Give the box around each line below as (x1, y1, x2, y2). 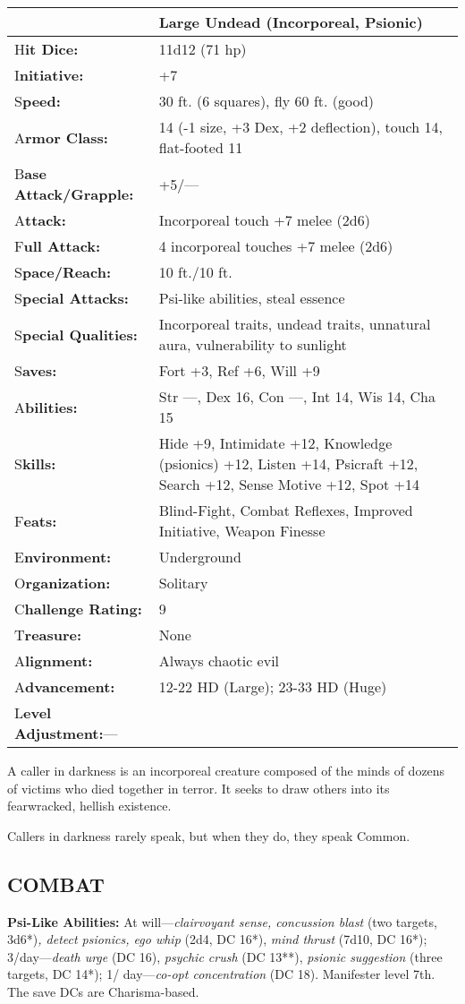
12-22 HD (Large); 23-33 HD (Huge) (158, 676, 387, 697)
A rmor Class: (14, 126, 108, 148)
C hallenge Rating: (14, 598, 142, 619)
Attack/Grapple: (14, 184, 134, 204)
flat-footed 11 (158, 137, 243, 158)
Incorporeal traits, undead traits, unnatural (158, 313, 431, 334)
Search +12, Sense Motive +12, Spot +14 (158, 474, 420, 494)
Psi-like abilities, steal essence (158, 287, 345, 308)
